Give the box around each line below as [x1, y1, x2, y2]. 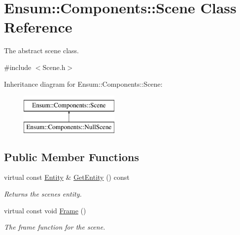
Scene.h [42, 62, 66, 72]
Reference [4, 17, 72, 37]
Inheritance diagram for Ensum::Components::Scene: [4, 78, 163, 89]
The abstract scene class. [4, 45, 79, 56]
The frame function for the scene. [4, 222, 105, 232]
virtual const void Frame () [4, 205, 86, 215]
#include [4, 62, 32, 72]
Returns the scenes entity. [4, 189, 82, 199]
